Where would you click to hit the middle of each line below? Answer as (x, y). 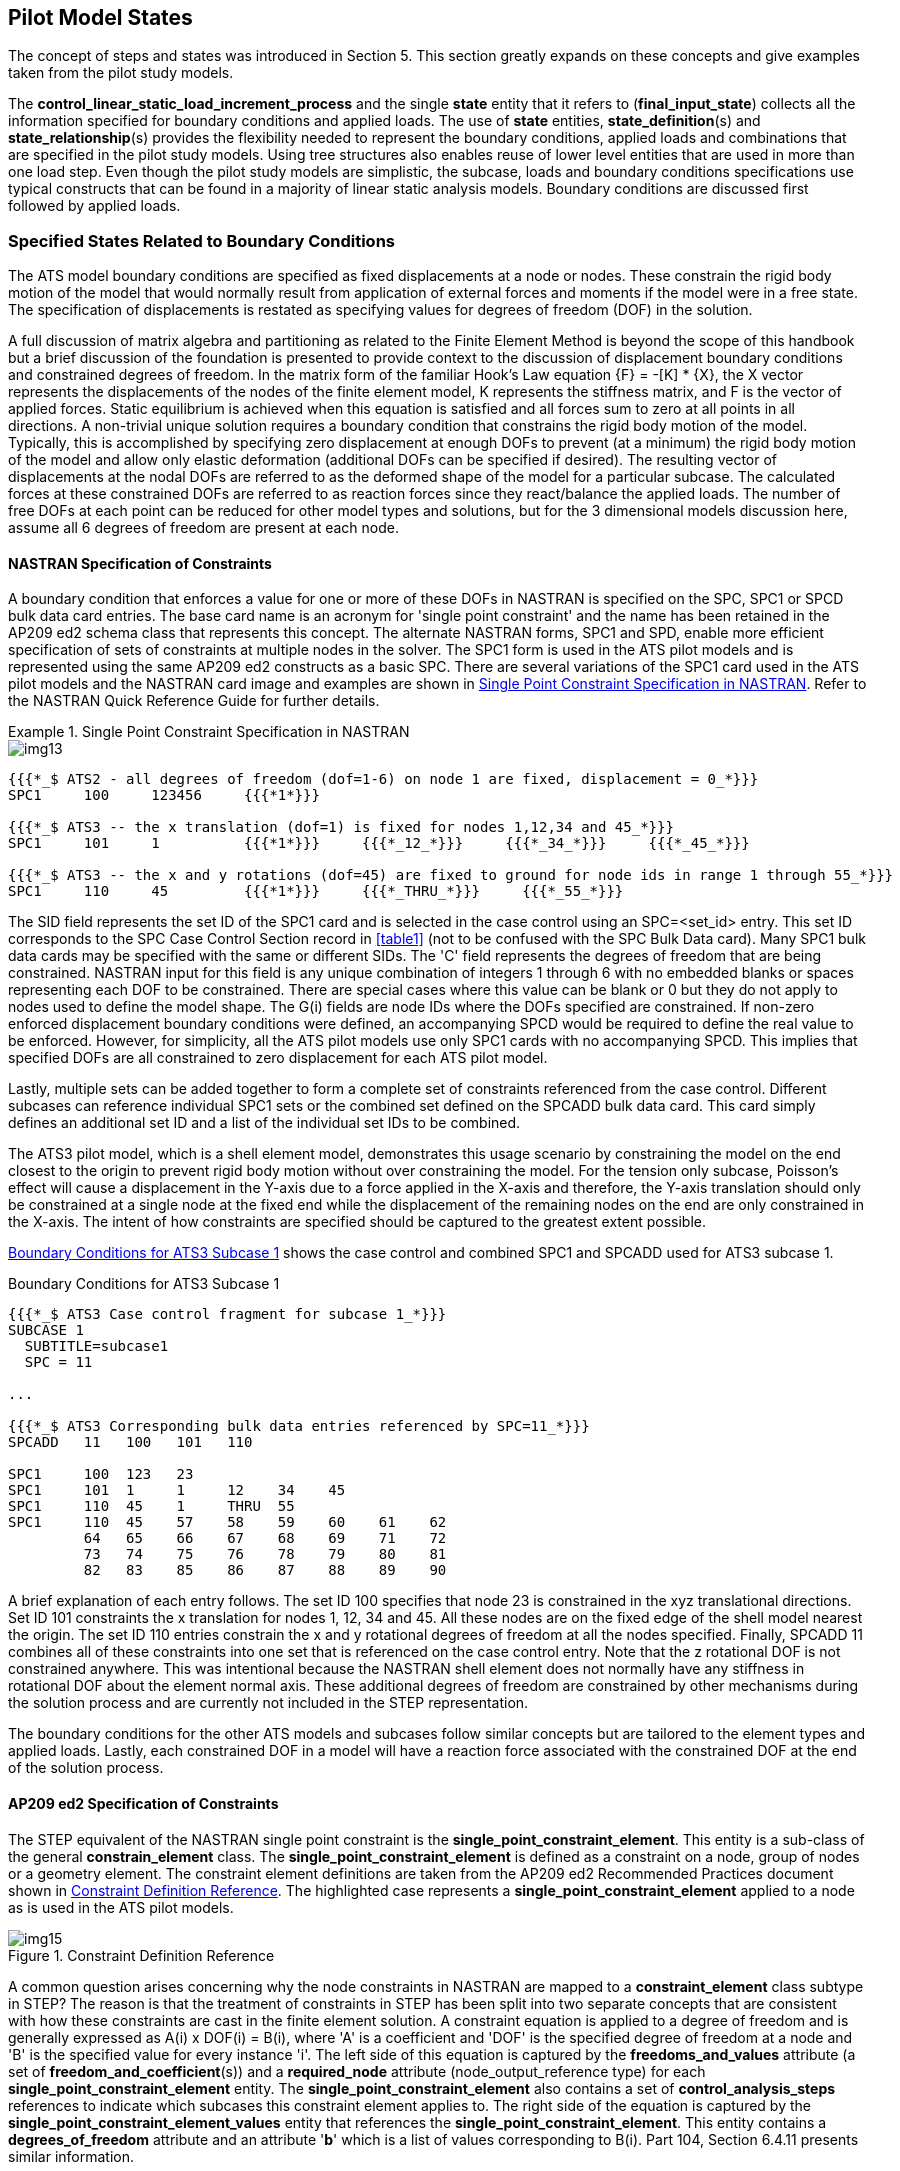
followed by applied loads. (94, 206)
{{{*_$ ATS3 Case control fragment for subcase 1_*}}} (227, 1314)
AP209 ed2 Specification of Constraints (143, 1803)
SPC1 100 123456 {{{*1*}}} (164, 795)
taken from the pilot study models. (121, 73)
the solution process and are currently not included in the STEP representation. (268, 1703)
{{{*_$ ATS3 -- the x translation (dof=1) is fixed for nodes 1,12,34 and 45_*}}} (341, 827)
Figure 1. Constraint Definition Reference (141, 1955)
